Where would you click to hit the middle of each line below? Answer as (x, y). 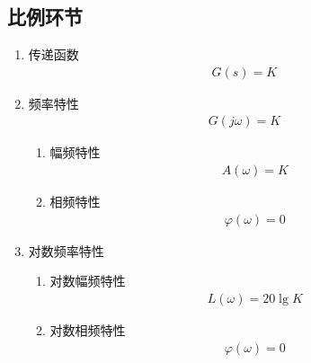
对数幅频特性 (88, 281)
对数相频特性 (88, 329)
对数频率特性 (66, 250)
